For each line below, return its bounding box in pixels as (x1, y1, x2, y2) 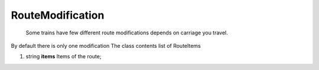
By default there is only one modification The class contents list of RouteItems (11, 42, 201, 49)
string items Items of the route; (25, 53, 102, 60)
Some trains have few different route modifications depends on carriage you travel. (25, 29, 229, 36)
